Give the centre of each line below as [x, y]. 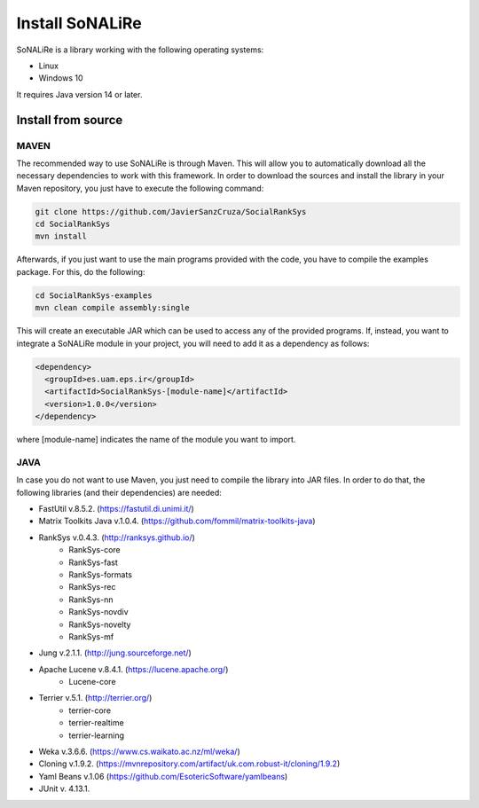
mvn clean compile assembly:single [112, 308]
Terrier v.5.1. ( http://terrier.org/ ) [95, 698]
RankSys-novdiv [98, 612]
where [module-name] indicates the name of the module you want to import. [156, 440]
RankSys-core [95, 550]
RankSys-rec [92, 587]
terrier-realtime [96, 723]
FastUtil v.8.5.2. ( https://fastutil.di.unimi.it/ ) [116, 509]
